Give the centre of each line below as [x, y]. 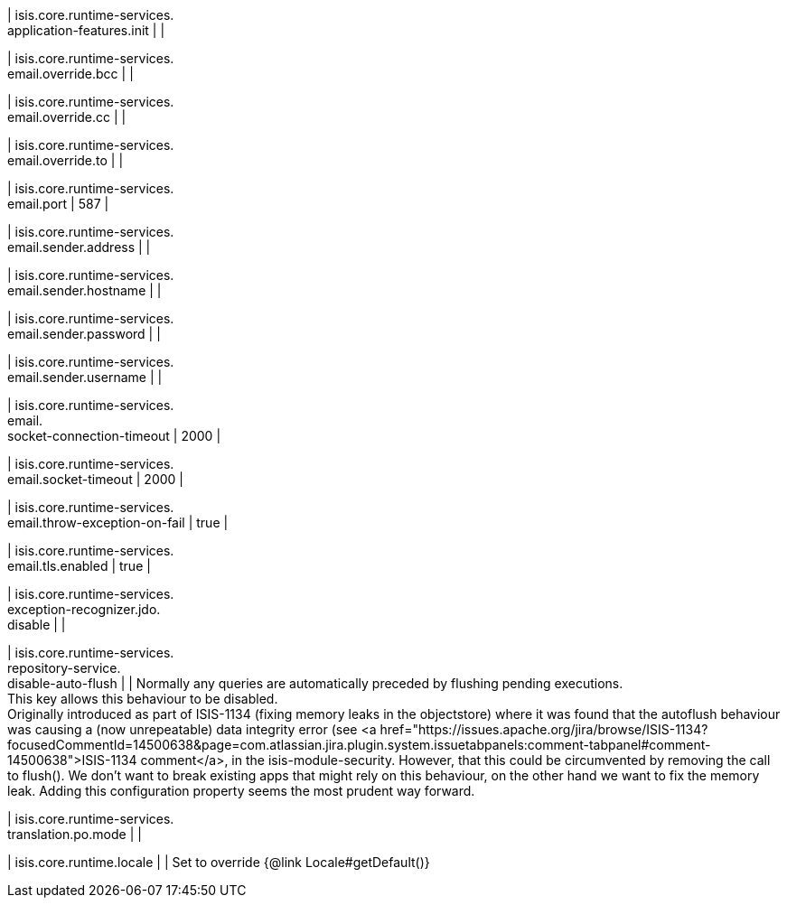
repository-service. [64, 668]
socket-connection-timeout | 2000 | [114, 436]
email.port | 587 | [58, 204]
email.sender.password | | [84, 334]
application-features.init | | [86, 30]
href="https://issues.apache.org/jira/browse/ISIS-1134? [544, 729]
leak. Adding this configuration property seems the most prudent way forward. [241, 791]
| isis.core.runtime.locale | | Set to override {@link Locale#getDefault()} [219, 862]
